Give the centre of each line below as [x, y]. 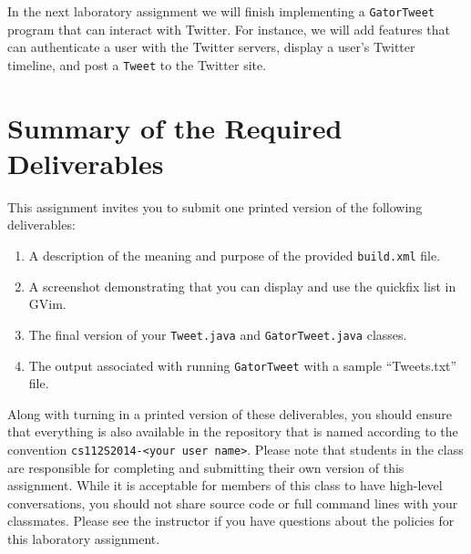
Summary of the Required [175, 127]
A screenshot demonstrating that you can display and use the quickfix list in [242, 286]
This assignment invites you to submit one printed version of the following [215, 206]
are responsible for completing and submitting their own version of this [206, 467]
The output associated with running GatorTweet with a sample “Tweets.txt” [243, 365]
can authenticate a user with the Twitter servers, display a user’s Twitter [211, 47]
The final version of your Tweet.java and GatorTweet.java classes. [218, 334]
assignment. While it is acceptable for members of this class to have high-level [225, 485]
